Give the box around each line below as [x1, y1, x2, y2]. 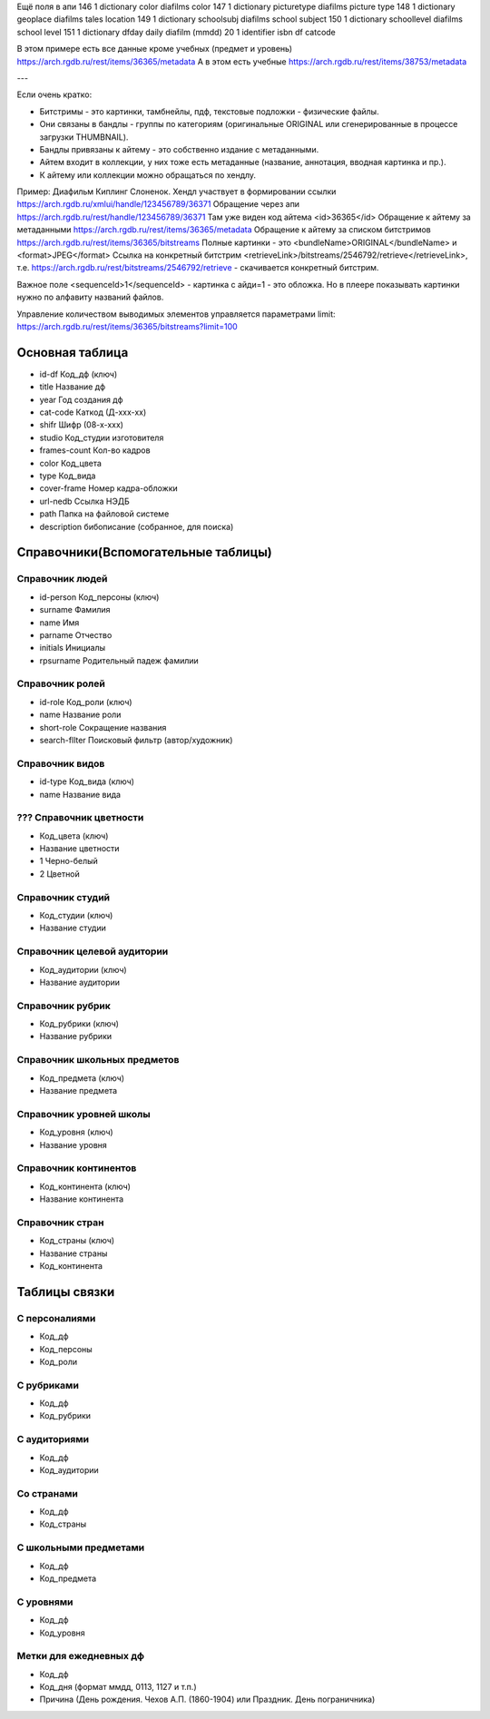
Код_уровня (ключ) [39, 1126, 113, 1138]
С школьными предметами [16, 1541, 145, 1554]
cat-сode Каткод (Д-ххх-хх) [39, 407, 147, 417]
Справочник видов [16, 757, 105, 770]
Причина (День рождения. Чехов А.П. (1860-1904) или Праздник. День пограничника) [39, 1694, 376, 1705]
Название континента [39, 1193, 124, 1204]
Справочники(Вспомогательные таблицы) [16, 545, 272, 560]
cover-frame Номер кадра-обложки [39, 483, 179, 494]
